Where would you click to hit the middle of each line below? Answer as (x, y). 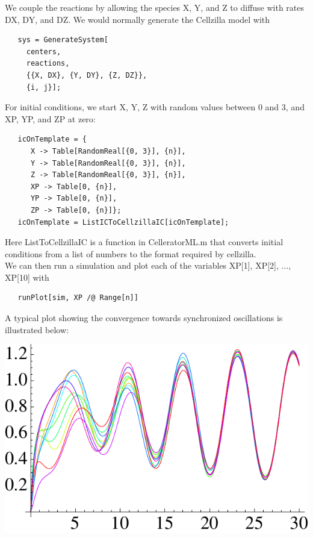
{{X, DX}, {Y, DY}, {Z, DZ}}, (87, 75)
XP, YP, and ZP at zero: (50, 118)
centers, (44, 52)
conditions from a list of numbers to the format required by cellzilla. (131, 253)
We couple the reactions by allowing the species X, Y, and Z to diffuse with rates (155, 7)
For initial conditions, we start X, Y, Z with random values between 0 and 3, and (155, 107)
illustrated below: (37, 329)
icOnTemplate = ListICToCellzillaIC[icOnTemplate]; (123, 222)
